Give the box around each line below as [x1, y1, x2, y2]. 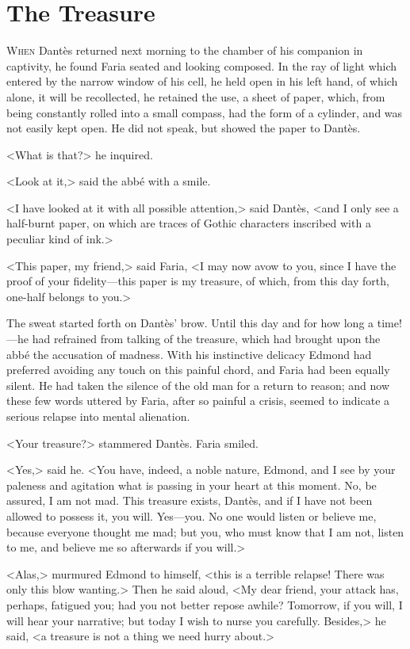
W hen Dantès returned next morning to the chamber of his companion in [6, 42, 363, 59]
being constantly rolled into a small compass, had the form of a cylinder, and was [6, 104, 403, 120]
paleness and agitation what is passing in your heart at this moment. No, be [6, 476, 377, 493]
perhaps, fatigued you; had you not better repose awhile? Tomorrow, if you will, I [6, 596, 403, 613]
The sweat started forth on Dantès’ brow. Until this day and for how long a [6, 315, 374, 331]
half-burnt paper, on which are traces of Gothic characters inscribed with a [6, 215, 371, 231]
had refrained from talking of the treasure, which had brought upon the [32, 330, 381, 347]
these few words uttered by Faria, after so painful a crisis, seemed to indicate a [6, 392, 390, 409]
